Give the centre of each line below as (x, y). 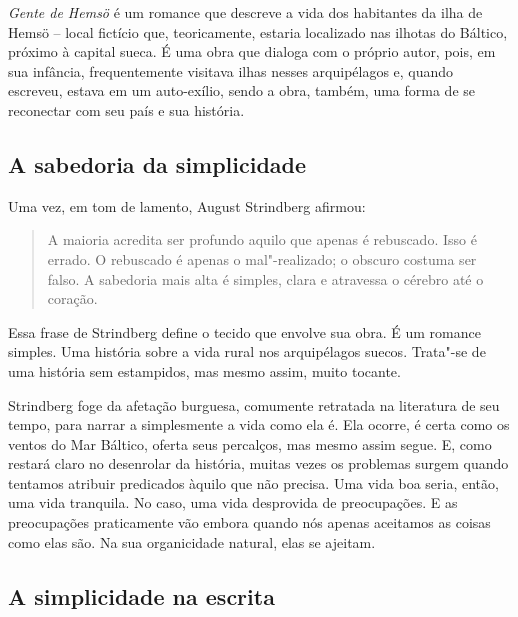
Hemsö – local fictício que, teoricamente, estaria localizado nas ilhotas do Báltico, (258, 31)
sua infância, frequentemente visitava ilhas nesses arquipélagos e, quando (231, 70)
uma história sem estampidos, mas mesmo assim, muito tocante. (204, 370)
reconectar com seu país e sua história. (126, 109)
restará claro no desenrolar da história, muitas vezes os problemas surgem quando (258, 463)
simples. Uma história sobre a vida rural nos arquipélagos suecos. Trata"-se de (247, 351)
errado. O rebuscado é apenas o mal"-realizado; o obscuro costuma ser (262, 258)
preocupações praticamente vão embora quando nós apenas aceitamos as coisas (249, 522)
